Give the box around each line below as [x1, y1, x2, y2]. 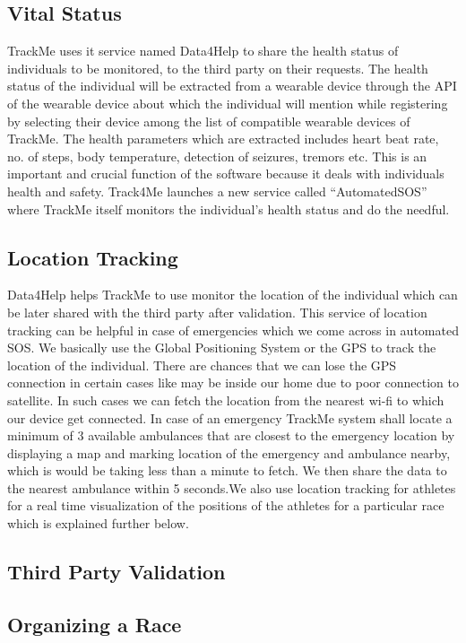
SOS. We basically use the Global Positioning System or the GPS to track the [7, 338, 436, 357]
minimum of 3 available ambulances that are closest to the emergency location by [7, 426, 455, 445]
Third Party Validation [7, 558, 226, 586]
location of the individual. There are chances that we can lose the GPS [7, 355, 397, 374]
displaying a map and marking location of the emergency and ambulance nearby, [7, 443, 451, 462]
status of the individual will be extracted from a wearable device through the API [7, 76, 457, 95]
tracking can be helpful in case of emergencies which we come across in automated [7, 320, 459, 339]
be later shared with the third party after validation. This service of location [7, 302, 427, 321]
